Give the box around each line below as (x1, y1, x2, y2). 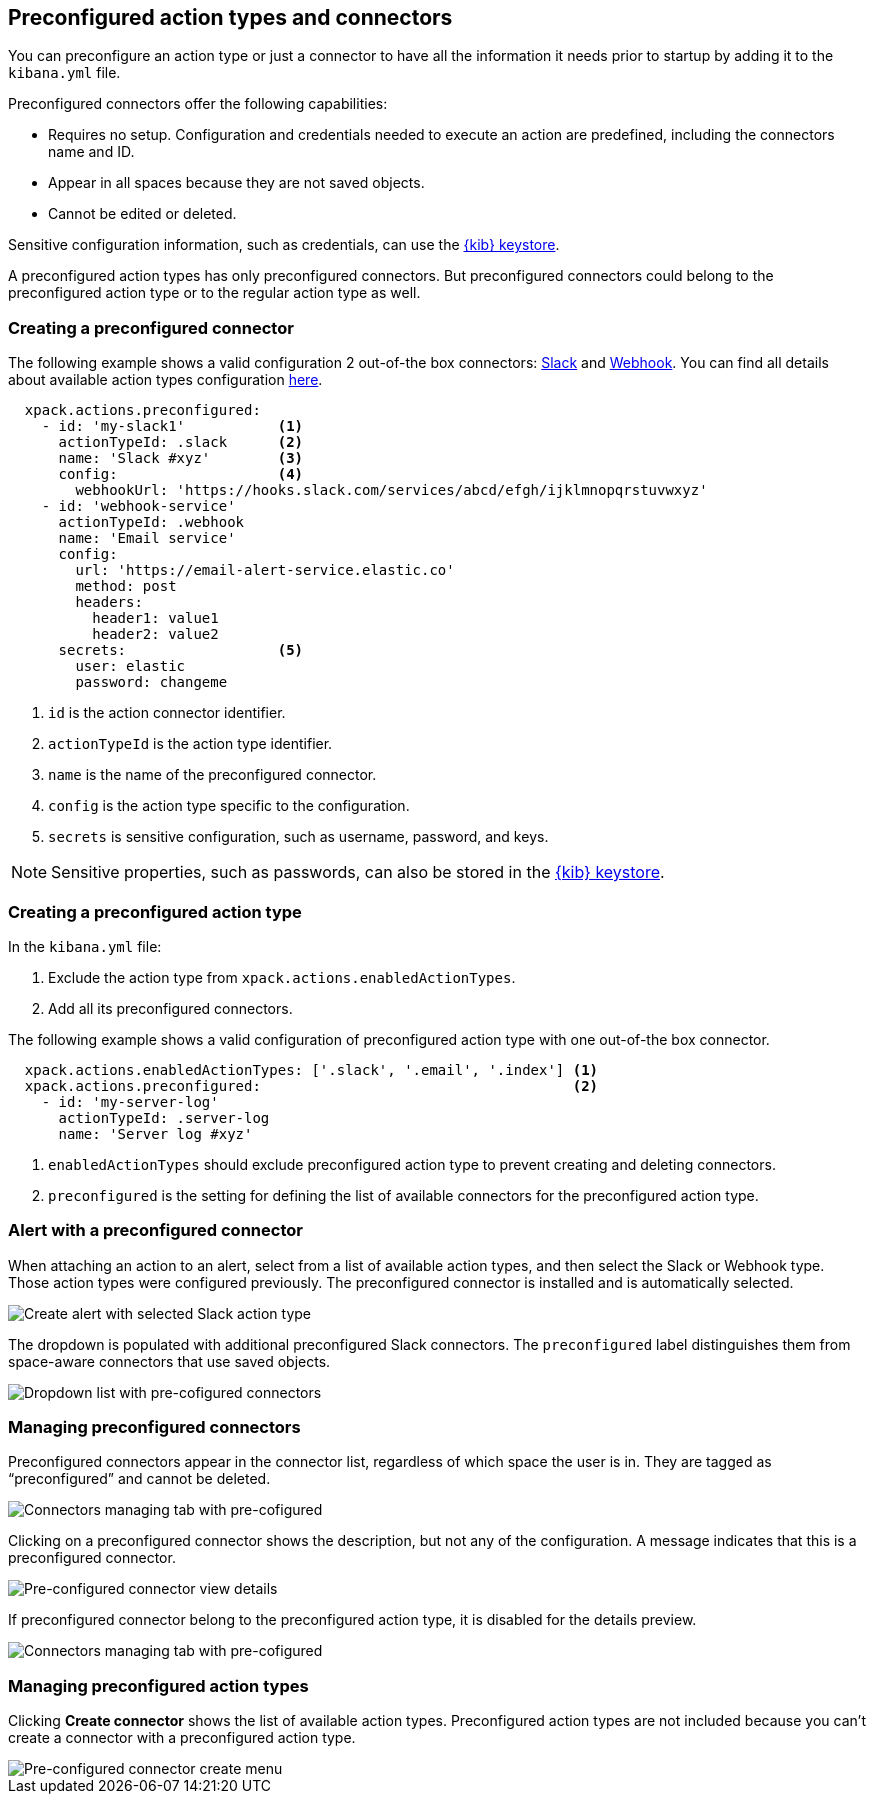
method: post (75, 578, 177, 595)
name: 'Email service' (58, 530, 236, 547)
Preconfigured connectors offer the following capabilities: (8, 95, 388, 113)
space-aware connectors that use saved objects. (8, 1352, 331, 1370)
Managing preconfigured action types (8, 1675, 309, 1696)
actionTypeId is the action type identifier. (48, 735, 333, 753)
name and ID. (48, 143, 135, 161)
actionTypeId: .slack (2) (58, 434, 304, 451)
